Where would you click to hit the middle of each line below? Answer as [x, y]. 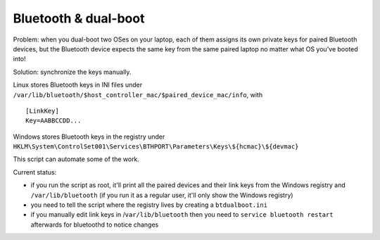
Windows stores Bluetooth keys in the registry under [89, 137]
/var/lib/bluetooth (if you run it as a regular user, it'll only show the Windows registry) [162, 195]
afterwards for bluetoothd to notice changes [95, 225]
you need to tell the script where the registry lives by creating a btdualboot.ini [149, 205]
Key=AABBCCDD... [53, 121]
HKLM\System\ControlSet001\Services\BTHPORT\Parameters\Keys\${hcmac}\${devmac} [156, 147]
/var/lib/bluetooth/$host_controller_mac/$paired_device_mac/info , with [138, 94]
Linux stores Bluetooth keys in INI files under [78, 85]
